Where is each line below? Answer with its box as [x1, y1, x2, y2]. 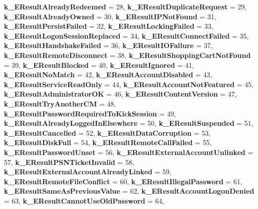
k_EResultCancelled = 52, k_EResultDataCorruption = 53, [4, 127, 211, 138]
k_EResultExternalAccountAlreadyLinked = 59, [4, 166, 172, 177]
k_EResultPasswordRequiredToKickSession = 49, [4, 108, 176, 118]
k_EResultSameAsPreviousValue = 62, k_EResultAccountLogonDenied [4, 186, 255, 196]
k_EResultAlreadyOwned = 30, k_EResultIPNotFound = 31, [4, 11, 216, 21]
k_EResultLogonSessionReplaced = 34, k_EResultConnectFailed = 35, [4, 30, 249, 41]
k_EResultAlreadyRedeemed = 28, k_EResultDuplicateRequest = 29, [4, 1, 247, 11]
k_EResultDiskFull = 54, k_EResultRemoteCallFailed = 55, [4, 137, 212, 148]
